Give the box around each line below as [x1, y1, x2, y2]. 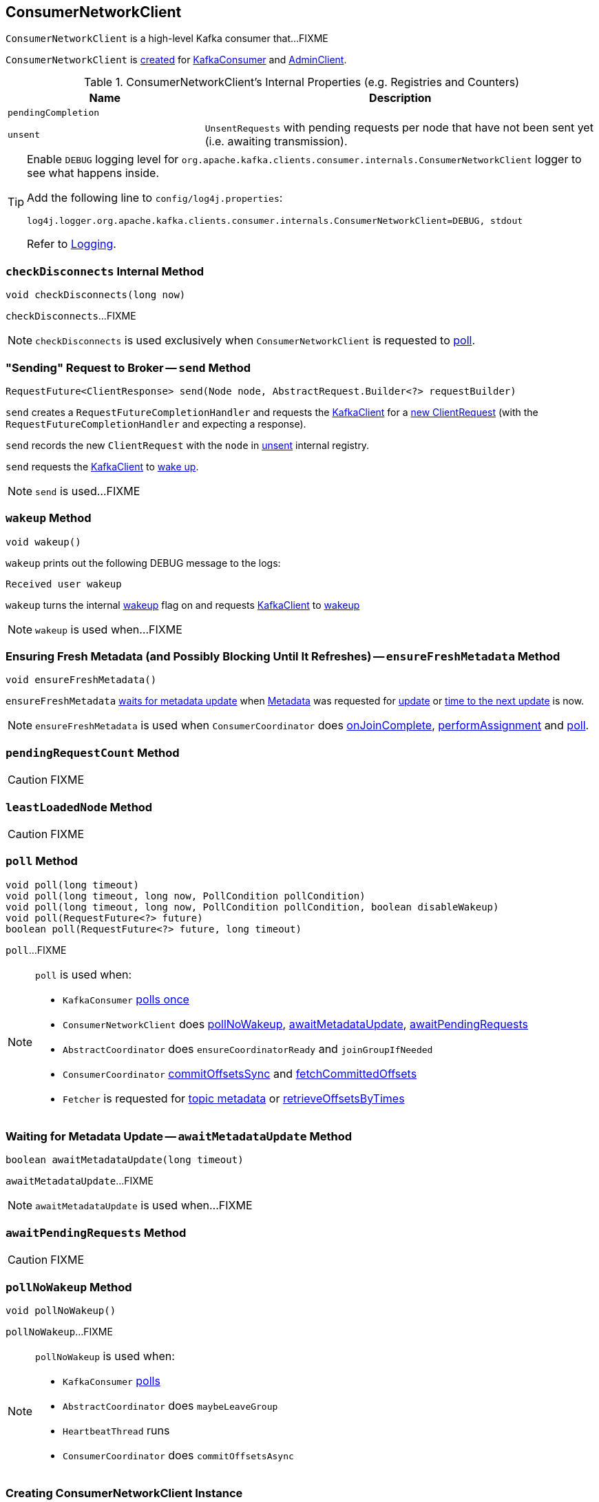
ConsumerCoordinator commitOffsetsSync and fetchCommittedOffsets [63, 1066, 417, 1081]
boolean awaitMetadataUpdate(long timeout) [6, 1154, 244, 1166]
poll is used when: [35, 967, 132, 981]
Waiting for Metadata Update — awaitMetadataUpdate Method [6, 1129, 353, 1144]
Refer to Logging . [27, 237, 116, 251]
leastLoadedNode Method [6, 800, 153, 814]
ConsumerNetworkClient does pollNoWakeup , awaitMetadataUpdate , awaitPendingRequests [63, 1016, 528, 1031]
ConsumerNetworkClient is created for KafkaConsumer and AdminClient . [6, 54, 347, 66]
